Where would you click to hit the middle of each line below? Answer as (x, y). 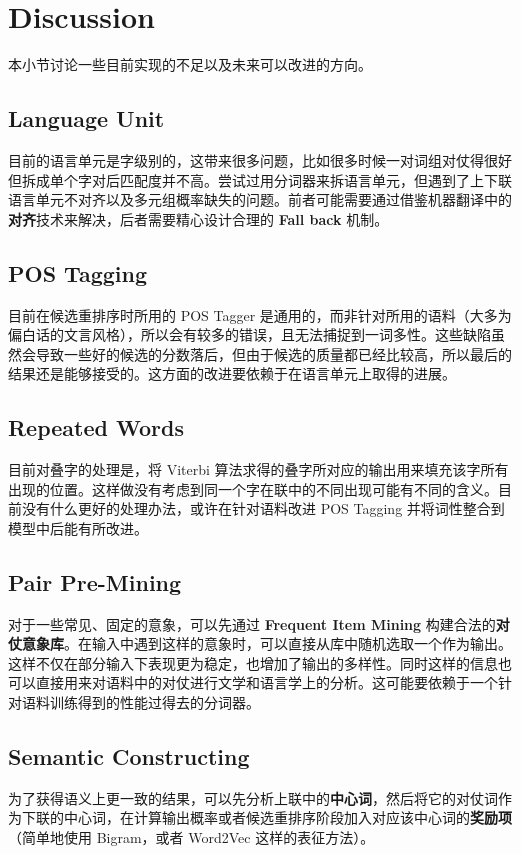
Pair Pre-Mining (95, 581)
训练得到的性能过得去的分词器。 (154, 702)
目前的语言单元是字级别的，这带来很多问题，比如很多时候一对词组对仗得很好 (260, 159)
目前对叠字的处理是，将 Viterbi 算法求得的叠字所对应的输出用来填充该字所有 (258, 469)
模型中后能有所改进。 (78, 527)
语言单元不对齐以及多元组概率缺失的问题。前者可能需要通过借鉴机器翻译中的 (260, 199)
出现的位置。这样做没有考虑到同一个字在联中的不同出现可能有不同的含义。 (253, 488)
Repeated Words (96, 427)
